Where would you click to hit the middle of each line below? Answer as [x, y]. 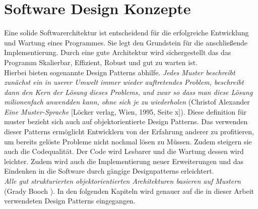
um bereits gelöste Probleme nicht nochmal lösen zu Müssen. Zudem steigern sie [128, 141]
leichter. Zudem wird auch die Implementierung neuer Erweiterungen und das [124, 161]
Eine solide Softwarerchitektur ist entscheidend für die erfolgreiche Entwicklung [126, 33]
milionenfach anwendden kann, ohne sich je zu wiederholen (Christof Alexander [127, 102]
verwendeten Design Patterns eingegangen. [70, 201]
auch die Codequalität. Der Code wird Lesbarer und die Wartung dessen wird [124, 151]
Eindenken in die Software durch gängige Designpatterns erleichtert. [109, 171]
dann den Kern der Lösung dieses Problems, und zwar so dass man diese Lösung [128, 92]
